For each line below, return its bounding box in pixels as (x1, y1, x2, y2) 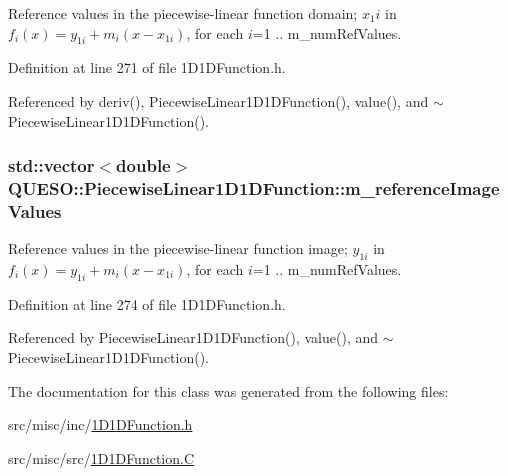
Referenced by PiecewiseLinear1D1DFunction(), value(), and (8, 327, 379, 348)
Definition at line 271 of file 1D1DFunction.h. (8, 57, 286, 78)
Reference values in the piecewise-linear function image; (8, 238, 348, 259)
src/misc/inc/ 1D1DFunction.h (8, 414, 193, 435)
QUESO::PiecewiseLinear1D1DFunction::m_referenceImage (8, 176, 500, 201)
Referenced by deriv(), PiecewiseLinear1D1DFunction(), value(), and (8, 90, 429, 111)
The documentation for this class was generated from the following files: (8, 380, 449, 401)
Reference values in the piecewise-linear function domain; (8, 3, 358, 23)
